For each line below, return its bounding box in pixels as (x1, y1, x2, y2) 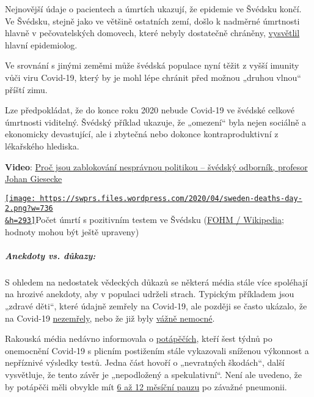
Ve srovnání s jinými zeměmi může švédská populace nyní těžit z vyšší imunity (5, 59, 299, 72)
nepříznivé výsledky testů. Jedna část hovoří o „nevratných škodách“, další (5, 356, 285, 369)
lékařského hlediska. (5, 139, 79, 152)
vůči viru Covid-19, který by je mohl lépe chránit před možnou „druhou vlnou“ (5, 70, 301, 83)
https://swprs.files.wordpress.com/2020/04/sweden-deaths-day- (40, 194, 302, 203)
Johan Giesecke (5, 172, 62, 185)
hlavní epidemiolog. (5, 38, 78, 51)
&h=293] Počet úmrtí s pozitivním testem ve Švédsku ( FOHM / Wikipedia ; (5, 213, 284, 226)
